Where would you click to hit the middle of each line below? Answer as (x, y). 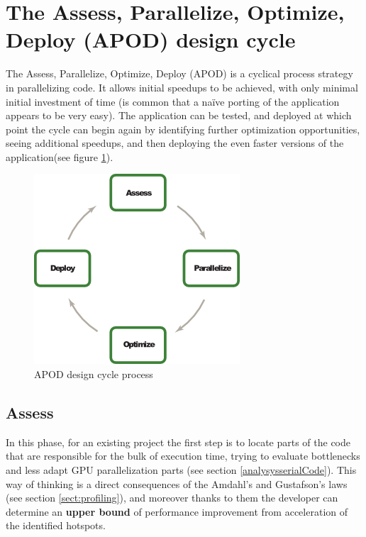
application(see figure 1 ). (60, 156)
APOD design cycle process (94, 374)
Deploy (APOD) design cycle (151, 39)
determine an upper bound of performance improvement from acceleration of (177, 511)
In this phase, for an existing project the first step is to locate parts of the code (178, 442)
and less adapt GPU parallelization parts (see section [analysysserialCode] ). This (181, 470)
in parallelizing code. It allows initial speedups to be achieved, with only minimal (182, 87)
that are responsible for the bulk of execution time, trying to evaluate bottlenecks (183, 456)
